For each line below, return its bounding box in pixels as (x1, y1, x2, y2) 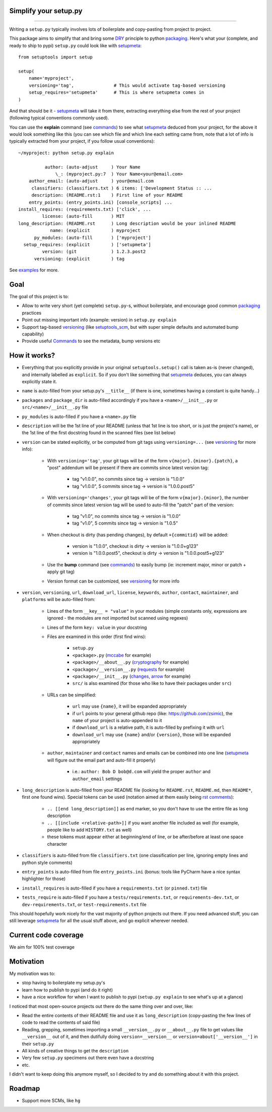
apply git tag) (47, 569, 75, 575)
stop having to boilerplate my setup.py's (22, 980, 105, 986)
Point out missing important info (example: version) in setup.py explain (22, 317, 177, 323)
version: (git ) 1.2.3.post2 (42, 249, 146, 255)
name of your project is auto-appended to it (72, 717, 162, 723)
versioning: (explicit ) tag (34, 256, 125, 262)
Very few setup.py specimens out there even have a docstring (22, 1055, 154, 1061)
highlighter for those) (22, 875, 66, 882)
